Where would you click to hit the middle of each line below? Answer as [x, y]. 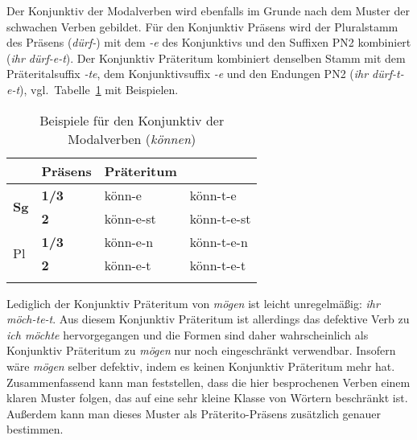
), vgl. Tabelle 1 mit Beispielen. [99, 89]
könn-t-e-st [220, 218]
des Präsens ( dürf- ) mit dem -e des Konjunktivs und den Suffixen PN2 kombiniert [209, 42]
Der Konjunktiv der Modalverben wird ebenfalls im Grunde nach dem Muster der [208, 10]
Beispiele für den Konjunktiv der [132, 120]
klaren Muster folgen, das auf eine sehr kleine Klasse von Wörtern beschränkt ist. [207, 398]
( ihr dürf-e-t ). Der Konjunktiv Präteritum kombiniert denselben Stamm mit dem [206, 58]
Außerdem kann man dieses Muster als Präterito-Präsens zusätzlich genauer [194, 413]
